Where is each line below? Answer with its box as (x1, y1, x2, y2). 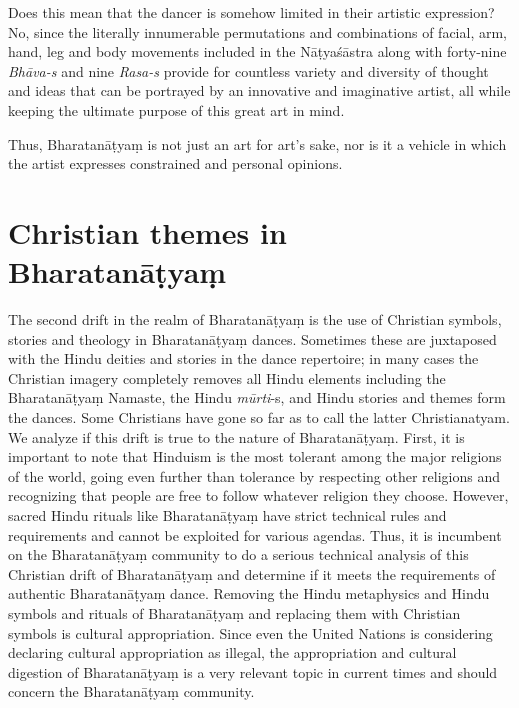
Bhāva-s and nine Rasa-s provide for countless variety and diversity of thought (8, 60, 489, 81)
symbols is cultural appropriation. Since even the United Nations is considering (8, 622, 493, 643)
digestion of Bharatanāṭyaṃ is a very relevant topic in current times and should (8, 661, 498, 682)
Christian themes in (8, 211, 287, 252)
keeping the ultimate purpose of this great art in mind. (8, 99, 345, 120)
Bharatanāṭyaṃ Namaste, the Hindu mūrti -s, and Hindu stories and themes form (8, 387, 506, 408)
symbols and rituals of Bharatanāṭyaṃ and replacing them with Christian (8, 602, 461, 623)
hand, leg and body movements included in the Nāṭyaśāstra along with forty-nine (8, 41, 507, 62)
